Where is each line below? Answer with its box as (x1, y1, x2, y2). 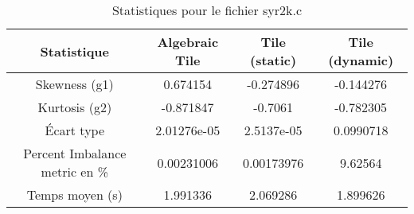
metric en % (41, 162, 109, 181)
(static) (250, 51, 297, 69)
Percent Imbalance (23, 144, 127, 162)
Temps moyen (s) (26, 185, 123, 204)
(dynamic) (328, 51, 394, 69)
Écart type (45, 121, 105, 139)
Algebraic (157, 33, 219, 51)
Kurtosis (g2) (37, 98, 112, 116)
